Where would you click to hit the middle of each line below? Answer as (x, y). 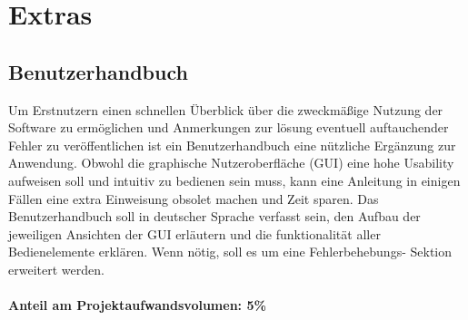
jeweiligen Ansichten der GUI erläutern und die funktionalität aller (194, 233)
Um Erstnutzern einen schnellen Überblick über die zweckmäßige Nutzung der (226, 109)
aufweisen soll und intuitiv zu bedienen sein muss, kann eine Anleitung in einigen (234, 180)
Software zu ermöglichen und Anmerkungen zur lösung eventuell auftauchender (229, 127)
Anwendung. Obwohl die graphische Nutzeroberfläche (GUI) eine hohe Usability (231, 163)
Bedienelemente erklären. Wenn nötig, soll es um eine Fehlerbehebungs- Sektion (230, 252)
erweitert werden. (56, 269)
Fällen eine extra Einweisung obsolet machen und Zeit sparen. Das (194, 198)
